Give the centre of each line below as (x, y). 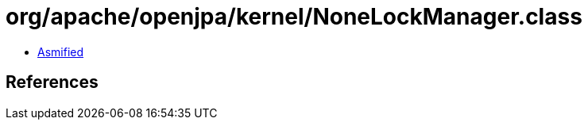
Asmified (61, 52)
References (52, 82)
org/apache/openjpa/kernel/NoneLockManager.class (294, 17)
